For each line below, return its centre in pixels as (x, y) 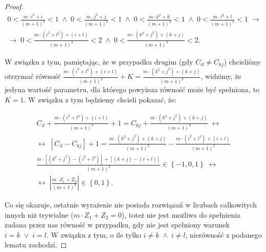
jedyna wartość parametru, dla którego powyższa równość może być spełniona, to (132, 89)
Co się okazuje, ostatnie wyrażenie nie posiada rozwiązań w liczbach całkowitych (131, 205)
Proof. (14, 6)
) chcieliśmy (242, 61)
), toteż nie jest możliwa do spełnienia (181, 214)
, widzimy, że (221, 76)
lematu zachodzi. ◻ (36, 245)
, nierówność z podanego (224, 234)
